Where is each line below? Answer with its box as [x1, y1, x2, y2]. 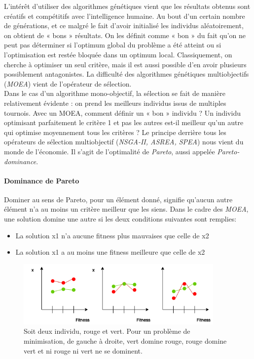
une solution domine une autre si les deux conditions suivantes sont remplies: [4, 214, 237, 224]
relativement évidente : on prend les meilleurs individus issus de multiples [4, 97, 226, 108]
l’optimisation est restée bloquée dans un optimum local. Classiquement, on [4, 49, 232, 59]
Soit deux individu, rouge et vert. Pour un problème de [24, 326, 190, 336]
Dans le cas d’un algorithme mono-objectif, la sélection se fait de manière [4, 88, 225, 98]
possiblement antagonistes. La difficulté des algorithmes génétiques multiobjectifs [4, 69, 249, 79]
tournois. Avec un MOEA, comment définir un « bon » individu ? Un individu [4, 107, 241, 118]
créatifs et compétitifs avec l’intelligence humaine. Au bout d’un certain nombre [4, 10, 245, 21]
